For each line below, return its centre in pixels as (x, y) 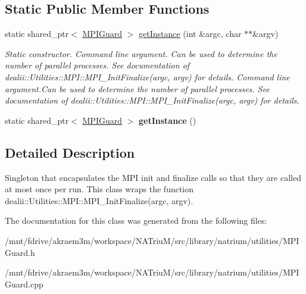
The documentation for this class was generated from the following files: (136, 220)
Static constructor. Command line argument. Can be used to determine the (141, 53)
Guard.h (20, 252)
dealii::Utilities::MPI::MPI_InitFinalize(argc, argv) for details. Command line (147, 76)
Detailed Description (70, 152)
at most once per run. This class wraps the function (99, 189)
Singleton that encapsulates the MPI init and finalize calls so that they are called (153, 177)
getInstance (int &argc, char (190, 34)
